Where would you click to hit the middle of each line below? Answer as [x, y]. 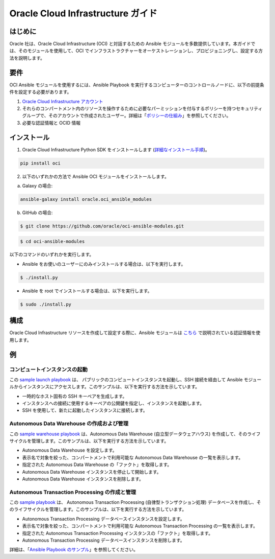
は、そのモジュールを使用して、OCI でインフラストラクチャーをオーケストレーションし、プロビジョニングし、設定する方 [136, 51]
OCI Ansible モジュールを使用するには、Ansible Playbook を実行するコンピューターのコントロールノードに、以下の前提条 [137, 85]
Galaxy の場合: [37, 185]
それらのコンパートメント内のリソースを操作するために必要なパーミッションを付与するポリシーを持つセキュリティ [142, 108]
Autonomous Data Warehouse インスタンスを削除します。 [83, 479]
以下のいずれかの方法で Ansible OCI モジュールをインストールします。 [95, 176]
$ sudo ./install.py [46, 304]
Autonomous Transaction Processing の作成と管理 [73, 492]
